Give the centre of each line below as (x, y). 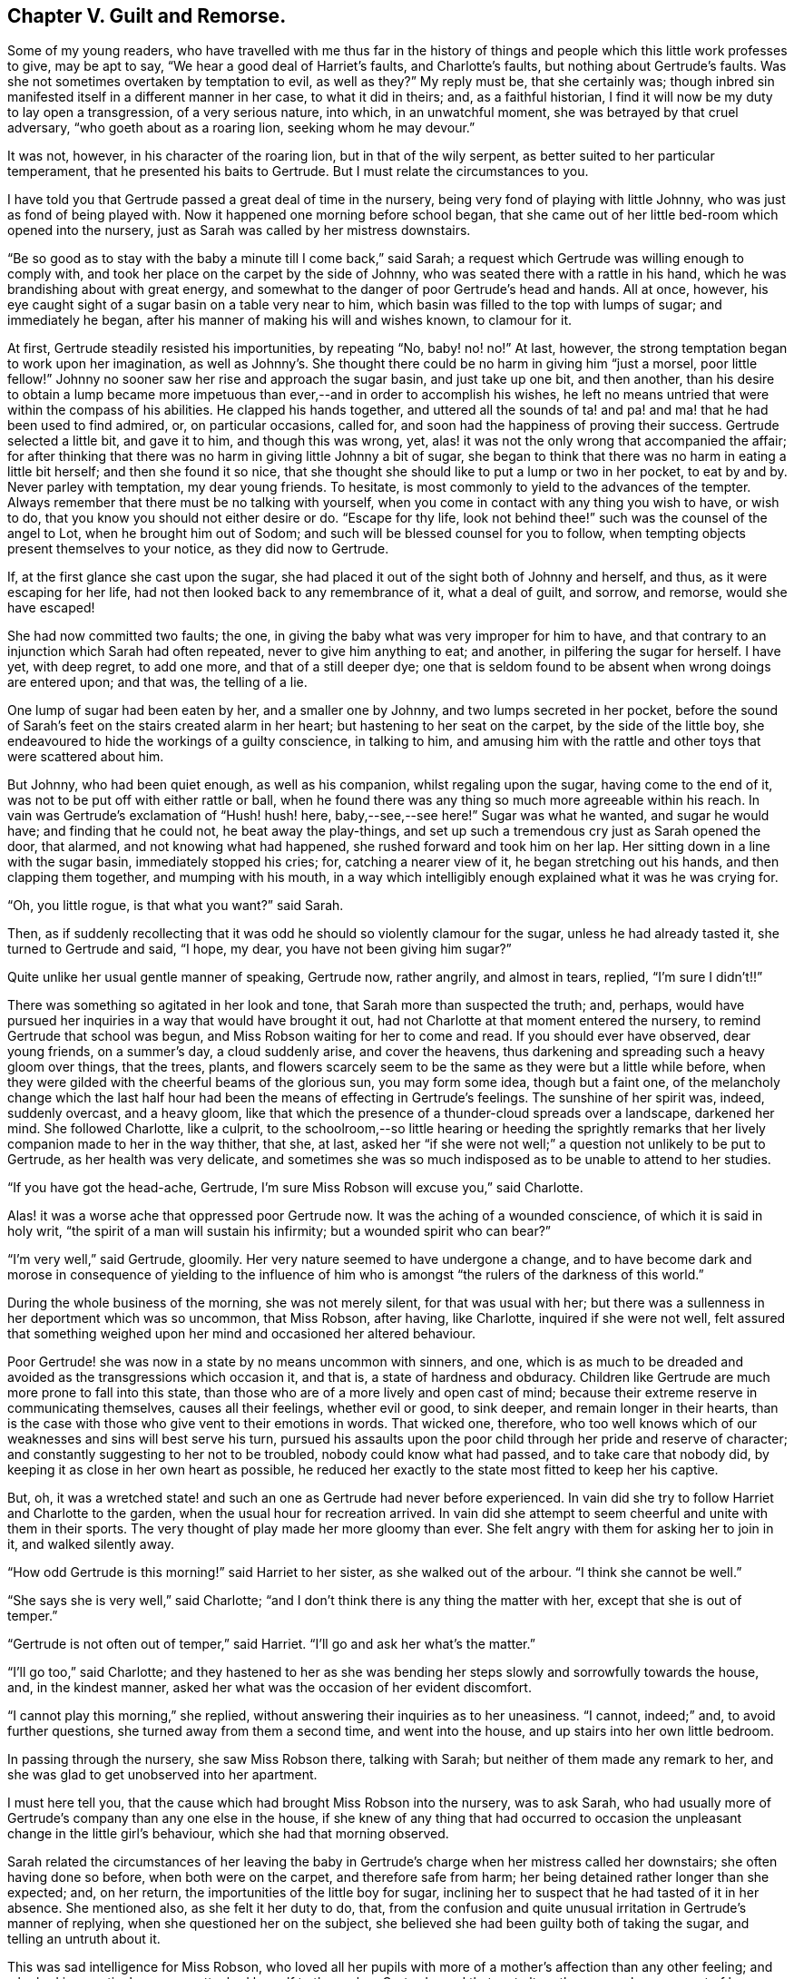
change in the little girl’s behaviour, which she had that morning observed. (228, 1834)
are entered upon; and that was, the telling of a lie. (157, 682)
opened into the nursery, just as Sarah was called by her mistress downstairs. (239, 230)
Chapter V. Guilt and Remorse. (147, 16)
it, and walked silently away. (91, 1544)
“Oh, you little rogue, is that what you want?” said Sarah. (176, 906)
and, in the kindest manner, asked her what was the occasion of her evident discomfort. (270, 1688)
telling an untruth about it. (84, 1939)
